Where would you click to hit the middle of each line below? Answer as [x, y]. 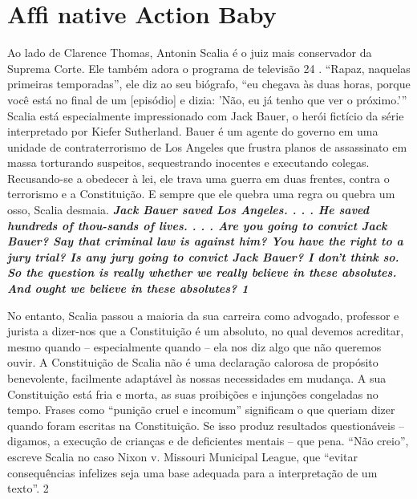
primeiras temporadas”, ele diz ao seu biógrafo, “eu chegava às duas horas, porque [209, 84]
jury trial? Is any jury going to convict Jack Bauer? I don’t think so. [203, 256]
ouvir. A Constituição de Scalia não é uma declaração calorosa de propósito [193, 362]
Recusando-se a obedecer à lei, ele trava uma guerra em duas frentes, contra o [198, 178]
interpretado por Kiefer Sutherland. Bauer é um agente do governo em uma [193, 131]
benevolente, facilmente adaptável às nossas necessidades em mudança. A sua [197, 378]
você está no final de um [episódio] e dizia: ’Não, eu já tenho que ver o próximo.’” [207, 99]
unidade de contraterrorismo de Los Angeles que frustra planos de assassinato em [207, 146]
